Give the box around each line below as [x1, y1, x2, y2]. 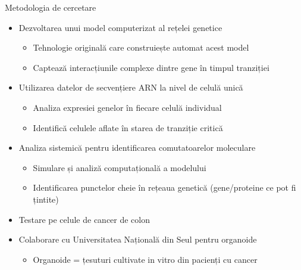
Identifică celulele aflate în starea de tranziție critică [33, 121, 223, 134]
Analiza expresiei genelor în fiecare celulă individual [33, 101, 222, 113]
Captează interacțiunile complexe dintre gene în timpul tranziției [33, 61, 269, 73]
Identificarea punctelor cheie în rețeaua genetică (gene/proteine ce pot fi [33, 181, 296, 194]
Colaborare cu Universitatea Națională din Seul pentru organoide [18, 233, 257, 246]
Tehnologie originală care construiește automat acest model [33, 41, 249, 54]
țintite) [33, 193, 59, 205]
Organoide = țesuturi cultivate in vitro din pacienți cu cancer [33, 253, 258, 265]
